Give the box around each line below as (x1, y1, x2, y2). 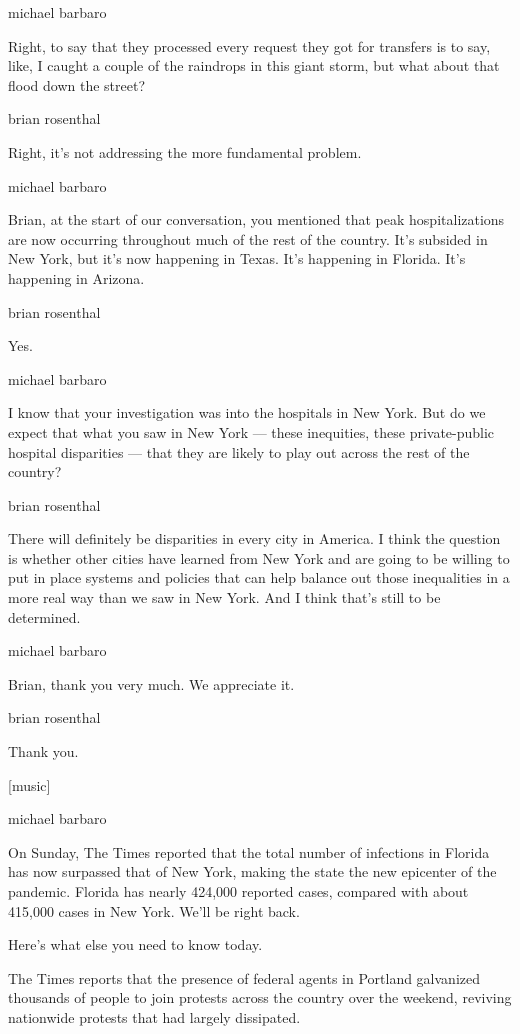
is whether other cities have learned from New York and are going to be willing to (8, 547, 510, 568)
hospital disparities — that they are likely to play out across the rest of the (8, 441, 470, 462)
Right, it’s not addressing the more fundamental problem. (8, 141, 362, 162)
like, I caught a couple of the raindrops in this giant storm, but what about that (8, 55, 500, 76)
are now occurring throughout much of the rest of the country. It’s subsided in (8, 228, 488, 249)
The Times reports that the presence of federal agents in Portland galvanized (8, 967, 481, 988)
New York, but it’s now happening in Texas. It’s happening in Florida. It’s (8, 248, 466, 269)
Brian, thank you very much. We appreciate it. (8, 673, 295, 694)
